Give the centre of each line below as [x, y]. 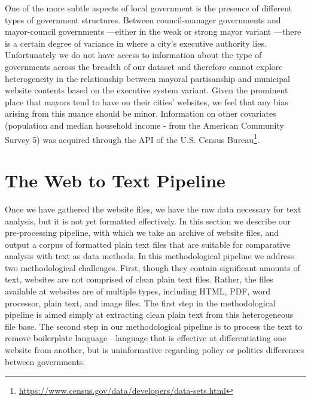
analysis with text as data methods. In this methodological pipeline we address [150, 256]
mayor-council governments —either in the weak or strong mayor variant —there [153, 31]
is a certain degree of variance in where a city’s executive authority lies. [136, 43]
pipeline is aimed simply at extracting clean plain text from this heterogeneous [149, 315]
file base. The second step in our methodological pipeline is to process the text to [154, 326]
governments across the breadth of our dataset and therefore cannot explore [144, 66]
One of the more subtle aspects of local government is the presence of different [148, 8]
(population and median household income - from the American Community [144, 125]
